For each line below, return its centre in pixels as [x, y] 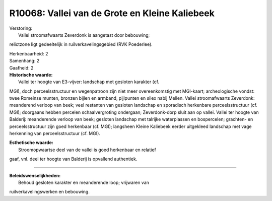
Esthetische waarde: [31, 143]
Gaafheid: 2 [21, 68]
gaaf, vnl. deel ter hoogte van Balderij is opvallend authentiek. [73, 159]
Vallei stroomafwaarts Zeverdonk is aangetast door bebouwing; [84, 35]
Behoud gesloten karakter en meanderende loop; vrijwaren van [84, 182]
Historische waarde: [31, 75]
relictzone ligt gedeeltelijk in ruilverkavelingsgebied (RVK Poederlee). [81, 44]
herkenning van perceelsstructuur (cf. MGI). [55, 133]
